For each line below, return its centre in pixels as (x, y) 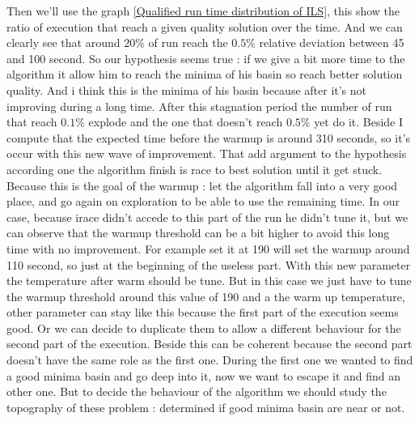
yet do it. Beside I (359, 122)
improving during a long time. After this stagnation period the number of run (199, 106)
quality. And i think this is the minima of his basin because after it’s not (187, 89)
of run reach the (188, 43)
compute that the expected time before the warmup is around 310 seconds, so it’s (209, 137)
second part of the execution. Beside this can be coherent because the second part (209, 344)
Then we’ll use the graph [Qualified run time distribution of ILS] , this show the (203, 11)
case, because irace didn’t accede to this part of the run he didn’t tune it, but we (207, 217)
